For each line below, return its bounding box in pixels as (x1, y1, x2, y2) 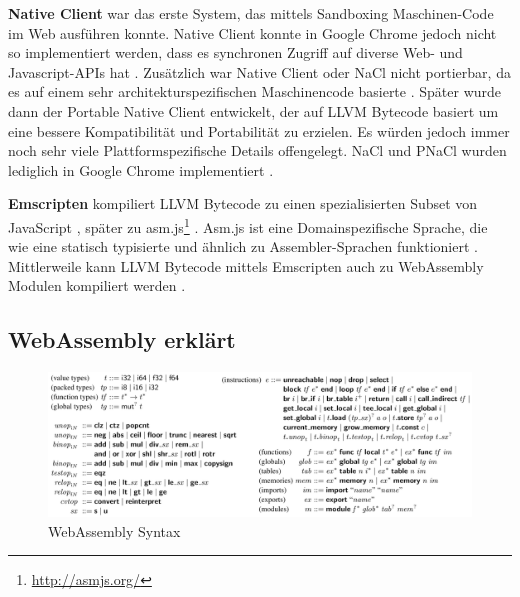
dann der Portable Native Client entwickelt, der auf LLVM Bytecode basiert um (8, 100, 499, 121)
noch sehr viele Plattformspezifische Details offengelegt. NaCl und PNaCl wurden (8, 140, 507, 161)
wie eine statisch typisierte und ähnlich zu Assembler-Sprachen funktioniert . (8, 236, 478, 257)
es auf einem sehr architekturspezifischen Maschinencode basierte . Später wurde (8, 81, 502, 102)
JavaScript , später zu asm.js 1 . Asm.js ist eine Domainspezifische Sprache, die (8, 213, 488, 237)
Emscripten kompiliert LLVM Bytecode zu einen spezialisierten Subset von (8, 193, 478, 214)
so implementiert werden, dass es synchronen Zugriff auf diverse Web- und (8, 42, 463, 63)
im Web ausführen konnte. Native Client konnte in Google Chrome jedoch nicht (8, 22, 497, 43)
